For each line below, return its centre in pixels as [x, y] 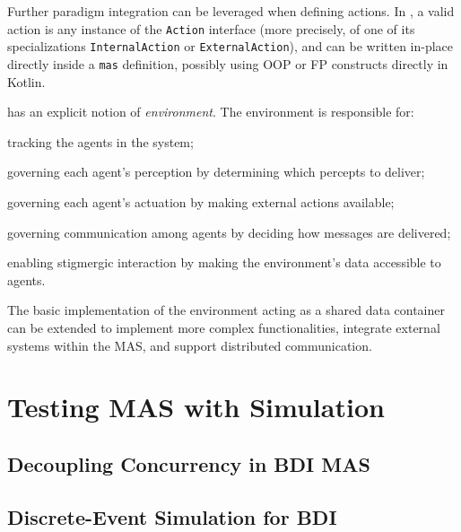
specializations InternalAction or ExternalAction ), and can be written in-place [230, 46]
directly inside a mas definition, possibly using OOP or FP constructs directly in [228, 63]
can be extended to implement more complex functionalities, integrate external [224, 327]
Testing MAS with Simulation [196, 407]
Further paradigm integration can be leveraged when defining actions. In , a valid [231, 11]
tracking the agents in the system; [100, 141]
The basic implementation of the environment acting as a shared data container [226, 310]
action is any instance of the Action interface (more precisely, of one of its [211, 28]
